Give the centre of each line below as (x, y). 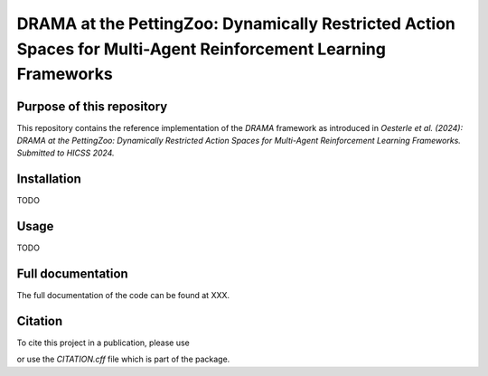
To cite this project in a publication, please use (103, 343)
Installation (49, 179)
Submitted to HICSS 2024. (66, 153)
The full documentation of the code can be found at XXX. (123, 296)
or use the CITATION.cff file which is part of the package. (123, 359)
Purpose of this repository (92, 106)
